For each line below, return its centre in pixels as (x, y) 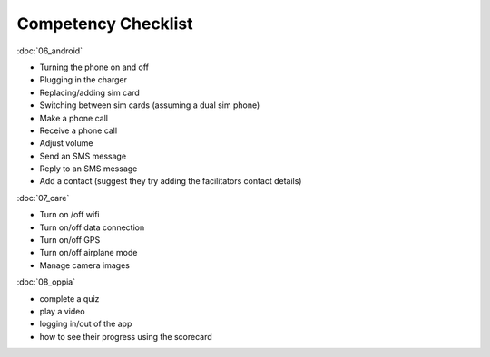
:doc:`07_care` (43, 198)
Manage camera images (85, 265)
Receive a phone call (78, 130)
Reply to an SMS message (88, 169)
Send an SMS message (83, 156)
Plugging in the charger (83, 80)
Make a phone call (74, 118)
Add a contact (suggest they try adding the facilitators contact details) (171, 181)
